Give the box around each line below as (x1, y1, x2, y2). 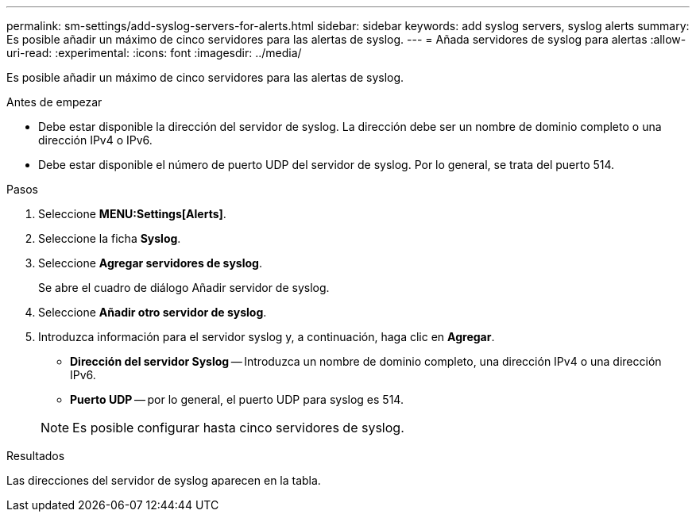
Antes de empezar (6, 95, 102, 109)
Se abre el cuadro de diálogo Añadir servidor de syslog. (38, 281, 330, 294)
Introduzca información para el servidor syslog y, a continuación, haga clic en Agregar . (38, 330, 495, 343)
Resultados (6, 449, 65, 462)
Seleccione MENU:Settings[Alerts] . (38, 207, 226, 221)
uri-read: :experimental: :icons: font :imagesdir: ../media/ (6, 46, 302, 59)
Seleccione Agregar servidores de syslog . (38, 256, 262, 270)
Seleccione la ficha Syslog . (38, 232, 181, 245)
